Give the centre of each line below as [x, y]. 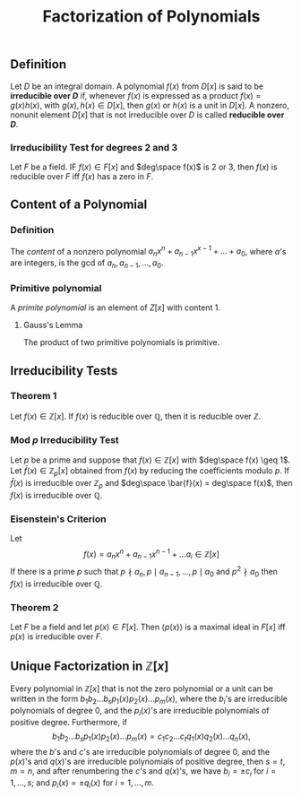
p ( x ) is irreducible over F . [56, 637]
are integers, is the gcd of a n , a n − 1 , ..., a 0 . [87, 264]
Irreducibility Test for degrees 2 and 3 [94, 147]
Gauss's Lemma [53, 325]
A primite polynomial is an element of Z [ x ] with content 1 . [116, 308]
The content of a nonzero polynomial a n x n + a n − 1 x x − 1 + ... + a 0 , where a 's [148, 251]
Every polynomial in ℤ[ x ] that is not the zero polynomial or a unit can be [142, 689]
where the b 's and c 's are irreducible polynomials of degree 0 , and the [140, 752]
